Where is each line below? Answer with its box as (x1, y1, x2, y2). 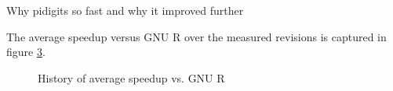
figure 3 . (6, 44, 45, 60)
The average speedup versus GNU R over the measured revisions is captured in (6, 28, 387, 44)
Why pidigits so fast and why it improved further (6, 2, 244, 18)
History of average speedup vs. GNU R (38, 69, 225, 86)
